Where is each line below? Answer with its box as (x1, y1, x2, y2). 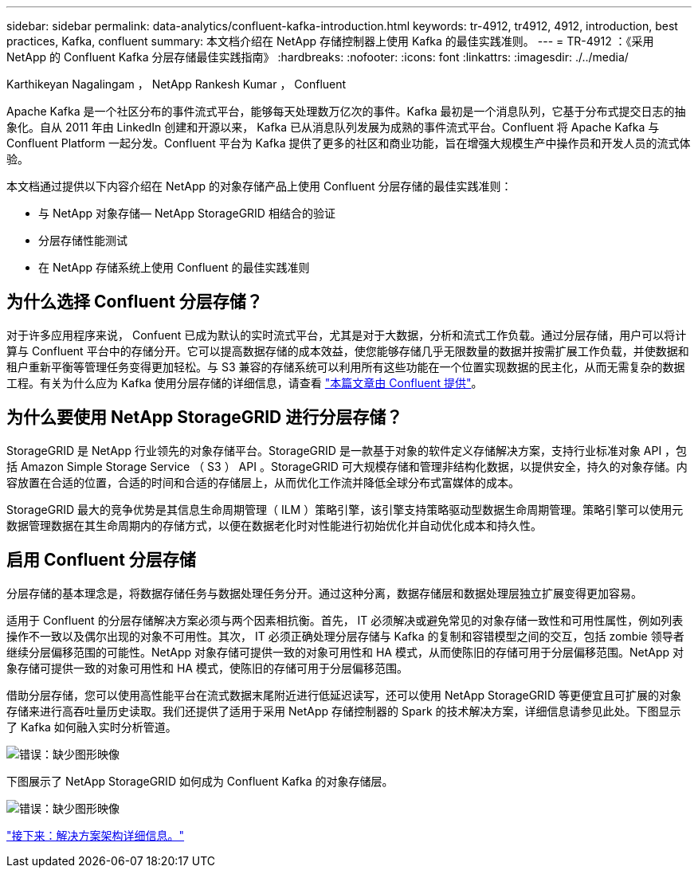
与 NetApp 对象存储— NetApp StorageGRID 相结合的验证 (38, 206, 335, 220)
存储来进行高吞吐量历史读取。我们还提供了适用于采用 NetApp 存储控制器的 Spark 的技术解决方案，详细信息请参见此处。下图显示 (6, 704, 681, 718)
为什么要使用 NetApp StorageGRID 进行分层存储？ (6, 407, 403, 428)
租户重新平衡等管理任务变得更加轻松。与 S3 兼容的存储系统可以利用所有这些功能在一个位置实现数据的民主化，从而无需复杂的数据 (6, 359, 685, 374)
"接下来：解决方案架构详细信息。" (6, 828, 185, 842)
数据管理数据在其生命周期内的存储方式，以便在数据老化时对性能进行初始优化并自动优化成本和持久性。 (6, 518, 542, 532)
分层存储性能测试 (38, 233, 127, 247)
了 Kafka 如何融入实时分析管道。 (6, 719, 177, 734)
